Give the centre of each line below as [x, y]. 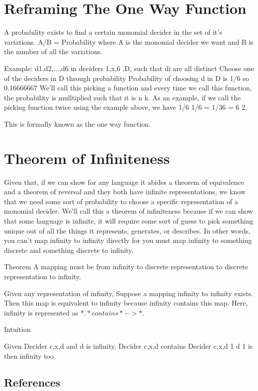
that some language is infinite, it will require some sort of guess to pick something [129, 220]
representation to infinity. [43, 276]
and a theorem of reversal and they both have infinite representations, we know [125, 192]
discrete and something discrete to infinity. [69, 250]
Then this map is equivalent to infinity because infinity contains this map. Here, [126, 303]
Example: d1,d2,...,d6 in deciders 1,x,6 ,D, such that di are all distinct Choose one [129, 68]
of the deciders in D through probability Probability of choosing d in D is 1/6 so [127, 78]
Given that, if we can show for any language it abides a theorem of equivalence [124, 182]
